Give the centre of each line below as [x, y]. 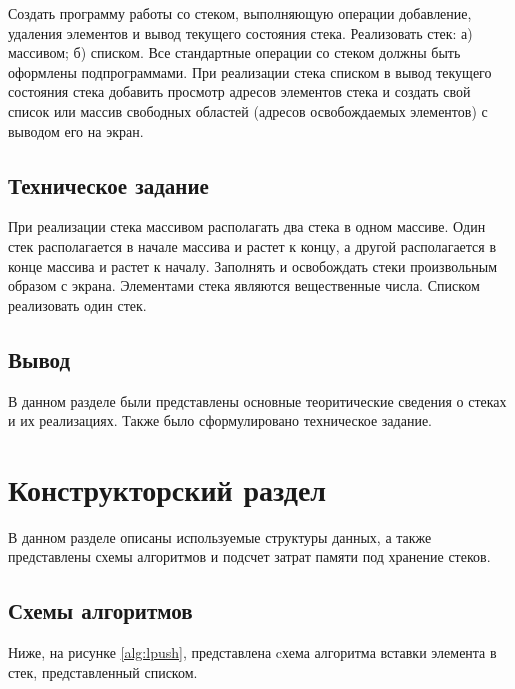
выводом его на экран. [76, 130]
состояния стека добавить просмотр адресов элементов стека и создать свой [239, 91]
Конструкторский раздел [167, 488]
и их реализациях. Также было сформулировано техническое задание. [220, 420]
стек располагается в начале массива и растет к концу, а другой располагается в [252, 245]
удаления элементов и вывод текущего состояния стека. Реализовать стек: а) [240, 32]
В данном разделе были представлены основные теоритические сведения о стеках [257, 400]
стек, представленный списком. [103, 671]
